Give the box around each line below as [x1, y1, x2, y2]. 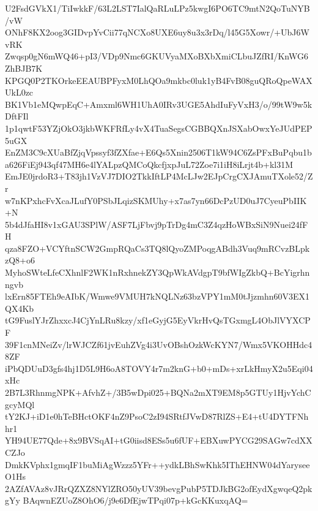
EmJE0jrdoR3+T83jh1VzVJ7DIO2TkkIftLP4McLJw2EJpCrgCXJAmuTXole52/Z [5, 170, 313, 183]
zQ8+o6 [5, 254, 35, 267]
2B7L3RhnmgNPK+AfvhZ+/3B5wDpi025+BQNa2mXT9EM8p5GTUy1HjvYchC [5, 386, 311, 398]
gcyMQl [5, 398, 35, 411]
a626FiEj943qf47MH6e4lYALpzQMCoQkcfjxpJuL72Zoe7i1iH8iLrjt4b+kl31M [5, 157, 294, 170]
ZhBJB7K [5, 61, 43, 74]
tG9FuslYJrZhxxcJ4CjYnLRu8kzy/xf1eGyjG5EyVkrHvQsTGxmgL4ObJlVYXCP [5, 314, 311, 327]
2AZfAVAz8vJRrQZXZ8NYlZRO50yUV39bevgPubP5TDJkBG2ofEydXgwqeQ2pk [5, 482, 312, 494]
